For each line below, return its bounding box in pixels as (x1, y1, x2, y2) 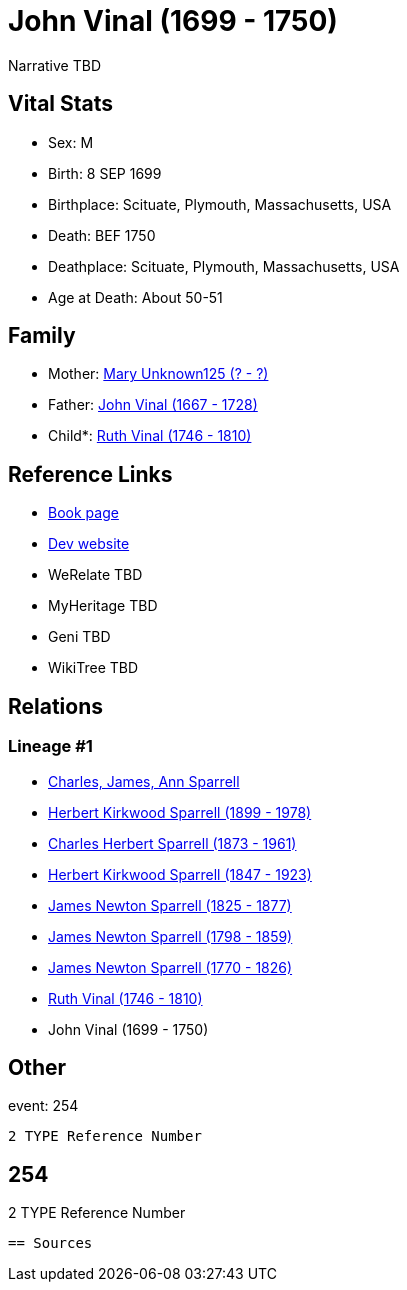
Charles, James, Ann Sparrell (48, 772, 240, 790)
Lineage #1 (8, 736, 93, 757)
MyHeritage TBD (48, 597, 158, 615)
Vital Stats (8, 91, 114, 117)
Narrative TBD (8, 56, 101, 74)
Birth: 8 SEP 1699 (48, 164, 162, 182)
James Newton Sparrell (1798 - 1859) (48, 927, 293, 945)
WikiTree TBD (48, 659, 139, 677)
